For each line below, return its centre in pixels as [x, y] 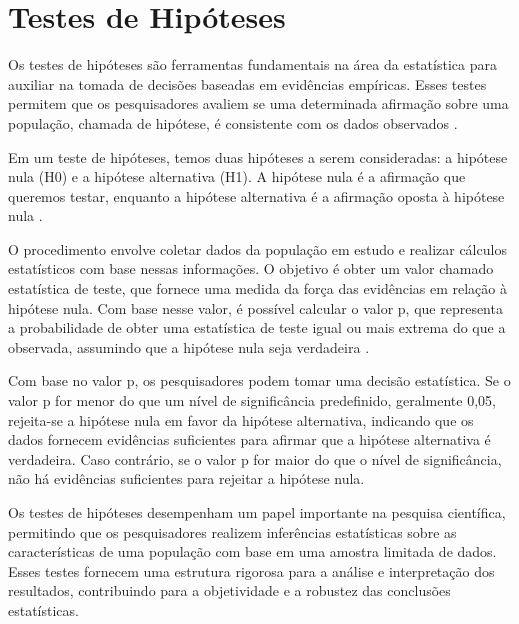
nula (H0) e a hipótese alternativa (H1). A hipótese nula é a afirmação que [237, 176]
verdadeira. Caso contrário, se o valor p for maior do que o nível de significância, [255, 458]
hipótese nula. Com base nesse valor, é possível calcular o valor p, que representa [255, 307]
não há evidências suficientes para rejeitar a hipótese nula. [186, 478]
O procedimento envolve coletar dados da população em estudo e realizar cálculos [257, 248]
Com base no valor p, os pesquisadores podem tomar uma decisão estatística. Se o [259, 380]
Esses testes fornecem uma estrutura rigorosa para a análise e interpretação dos [251, 570]
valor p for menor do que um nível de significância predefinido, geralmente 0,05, [252, 400]
